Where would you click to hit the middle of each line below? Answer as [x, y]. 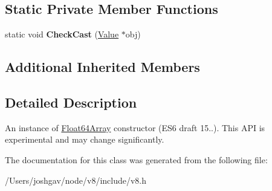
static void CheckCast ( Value [62, 34]
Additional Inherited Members [102, 67]
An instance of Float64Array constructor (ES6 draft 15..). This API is [135, 127]
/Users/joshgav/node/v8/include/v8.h [76, 180]
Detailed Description [71, 102]
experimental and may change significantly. [85, 139]
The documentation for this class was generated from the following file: [136, 159]
